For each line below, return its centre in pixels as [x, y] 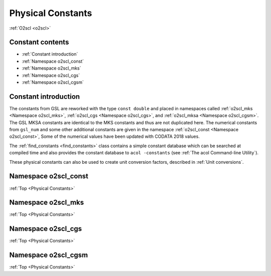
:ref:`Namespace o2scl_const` [53, 61]
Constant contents [39, 42]
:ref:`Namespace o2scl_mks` [51, 68]
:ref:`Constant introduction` [50, 54]
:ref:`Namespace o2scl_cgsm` [53, 82]
